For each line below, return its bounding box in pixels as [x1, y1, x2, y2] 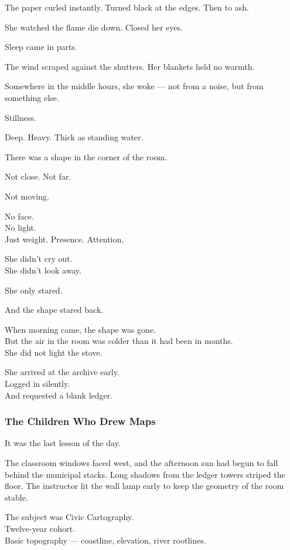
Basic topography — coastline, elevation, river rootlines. [5, 534, 206, 546]
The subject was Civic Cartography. [5, 511, 134, 523]
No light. [5, 221, 36, 234]
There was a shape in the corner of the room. [5, 150, 168, 163]
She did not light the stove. [5, 346, 103, 358]
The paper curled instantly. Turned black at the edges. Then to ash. [5, 1, 249, 13]
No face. [5, 210, 34, 222]
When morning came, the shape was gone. [5, 323, 156, 335]
